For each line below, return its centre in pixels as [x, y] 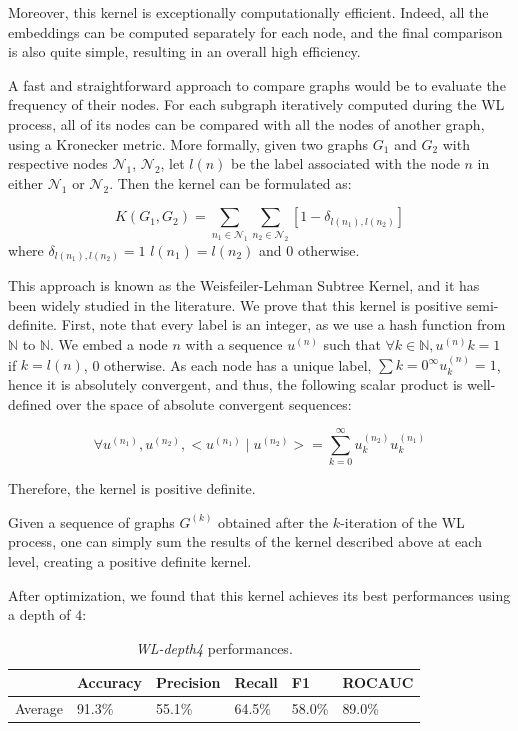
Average [39, 708]
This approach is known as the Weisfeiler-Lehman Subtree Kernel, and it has [244, 285]
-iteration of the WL [402, 521]
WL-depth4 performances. [214, 647]
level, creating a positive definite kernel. [130, 561]
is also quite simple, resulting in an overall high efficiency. [184, 51]
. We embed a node [109, 343]
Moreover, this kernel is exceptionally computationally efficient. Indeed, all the [248, 12]
